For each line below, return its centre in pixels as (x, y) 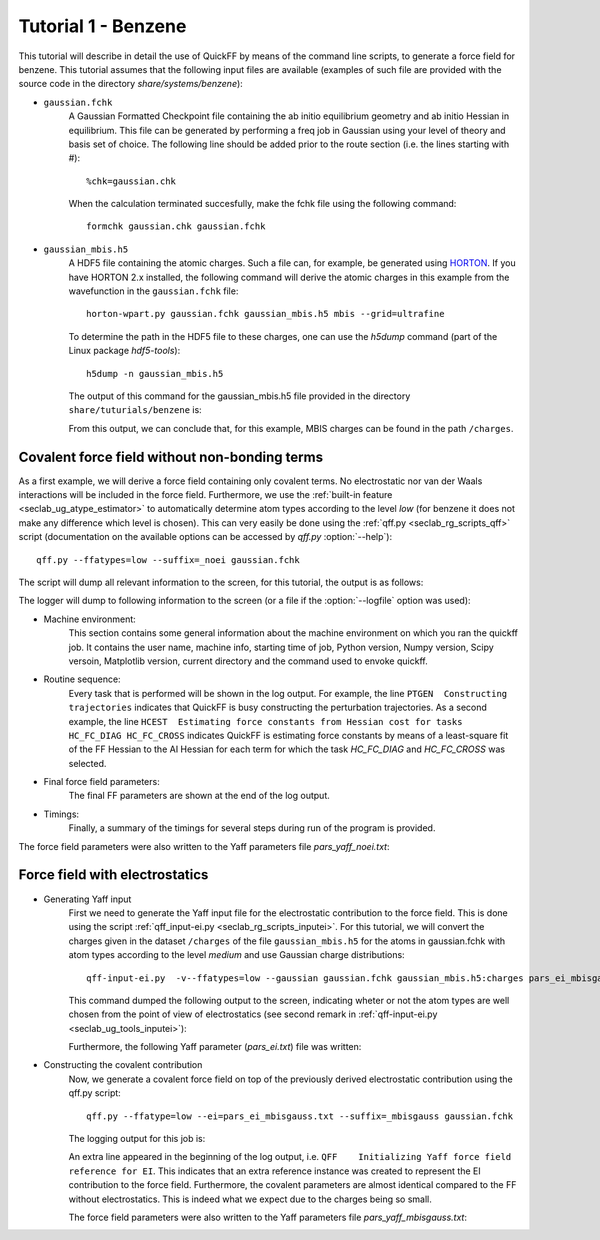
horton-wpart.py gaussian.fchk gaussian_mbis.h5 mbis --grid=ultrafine (265, 314)
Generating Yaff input (87, 899)
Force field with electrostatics (113, 875)
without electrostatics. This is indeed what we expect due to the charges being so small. (250, 1199)
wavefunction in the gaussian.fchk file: (153, 291)
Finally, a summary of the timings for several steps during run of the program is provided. (252, 828)
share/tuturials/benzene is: (135, 410)
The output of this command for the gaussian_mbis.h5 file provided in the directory (239, 396)
